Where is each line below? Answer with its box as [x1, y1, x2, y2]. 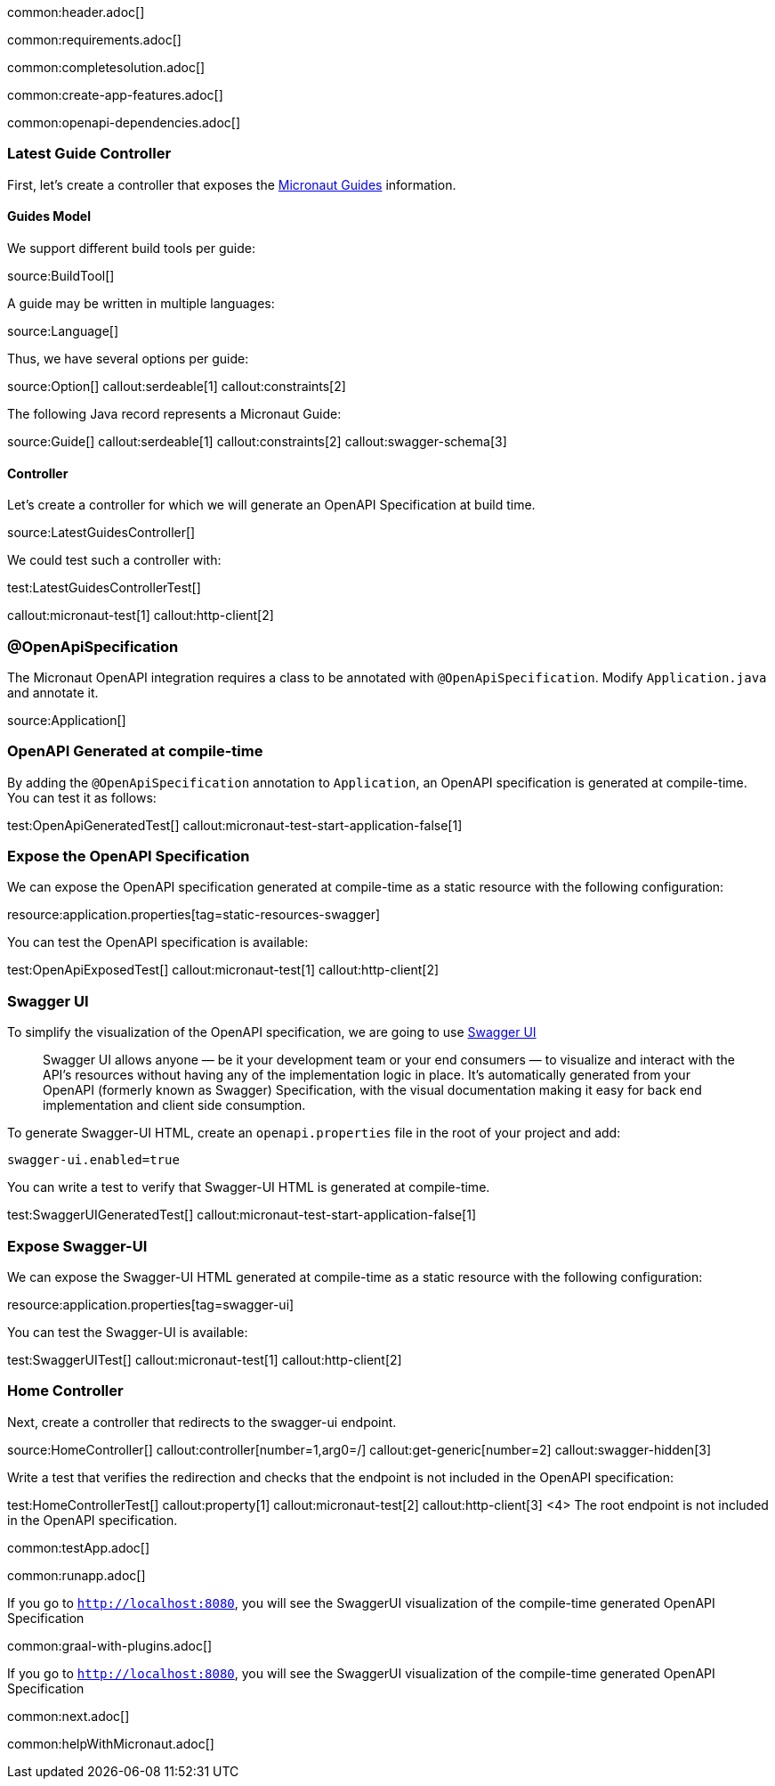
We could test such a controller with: [7, 552, 222, 568]
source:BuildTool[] [7, 267, 115, 283]
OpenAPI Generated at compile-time [7, 742, 263, 761]
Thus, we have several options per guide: [7, 350, 249, 366]
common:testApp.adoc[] [7, 1539, 150, 1555]
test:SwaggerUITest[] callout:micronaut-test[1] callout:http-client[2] [7, 1351, 402, 1367]
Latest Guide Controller [7, 144, 172, 163]
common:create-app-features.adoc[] [7, 87, 223, 102]
